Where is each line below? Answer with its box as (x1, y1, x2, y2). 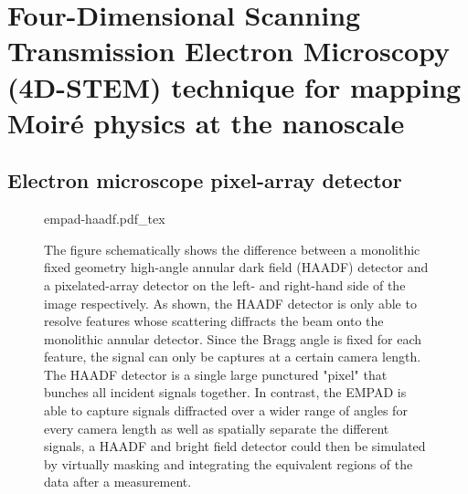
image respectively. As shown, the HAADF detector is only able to (44, 293, 417, 312)
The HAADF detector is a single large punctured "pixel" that (44, 364, 388, 384)
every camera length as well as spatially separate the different (44, 418, 389, 437)
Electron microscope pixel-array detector (7, 166, 402, 194)
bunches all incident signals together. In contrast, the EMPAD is (44, 383, 407, 402)
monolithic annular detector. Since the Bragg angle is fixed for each (44, 329, 422, 348)
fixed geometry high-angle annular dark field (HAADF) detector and (44, 258, 429, 277)
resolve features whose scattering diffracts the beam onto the (44, 311, 384, 331)
